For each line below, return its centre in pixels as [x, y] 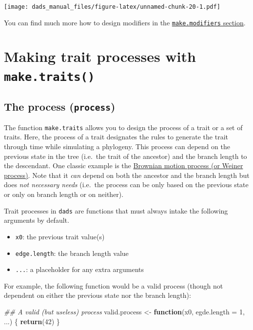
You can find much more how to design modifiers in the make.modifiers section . [125, 22]
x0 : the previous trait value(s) [60, 236]
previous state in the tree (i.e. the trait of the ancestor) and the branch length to [126, 156]
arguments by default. [37, 220]
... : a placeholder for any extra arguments [80, 269]
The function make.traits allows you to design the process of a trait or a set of [123, 127]
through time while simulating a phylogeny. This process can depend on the [117, 146]
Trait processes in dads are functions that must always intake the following [116, 210]
